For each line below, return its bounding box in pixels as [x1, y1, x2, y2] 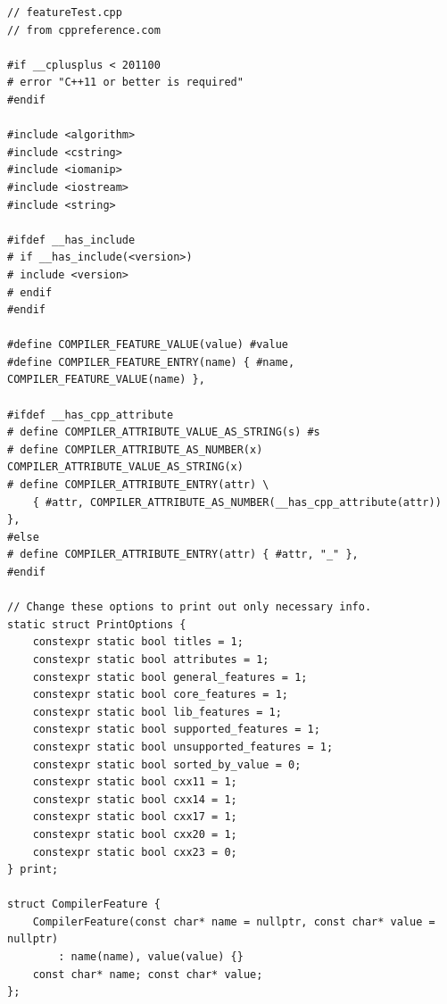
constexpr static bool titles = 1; [32, 635, 244, 649]
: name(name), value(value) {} [58, 950, 244, 964]
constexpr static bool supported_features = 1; [32, 723, 320, 736]
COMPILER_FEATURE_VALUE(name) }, [7, 373, 205, 386]
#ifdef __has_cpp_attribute [7, 408, 174, 421]
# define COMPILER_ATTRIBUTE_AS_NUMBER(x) [7, 443, 263, 456]
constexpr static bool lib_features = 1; [32, 705, 282, 718]
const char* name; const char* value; [32, 967, 263, 981]
